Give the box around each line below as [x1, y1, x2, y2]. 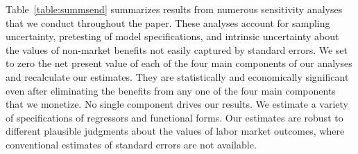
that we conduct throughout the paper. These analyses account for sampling [6, 15, 330, 30]
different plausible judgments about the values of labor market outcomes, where [6, 124, 345, 138]
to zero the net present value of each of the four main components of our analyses [6, 56, 352, 70]
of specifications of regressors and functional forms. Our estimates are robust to [6, 110, 343, 124]
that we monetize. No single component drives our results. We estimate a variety [6, 97, 348, 111]
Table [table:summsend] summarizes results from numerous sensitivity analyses [6, 2, 343, 16]
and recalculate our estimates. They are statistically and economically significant [6, 69, 349, 84]
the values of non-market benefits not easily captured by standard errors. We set [6, 42, 348, 57]
